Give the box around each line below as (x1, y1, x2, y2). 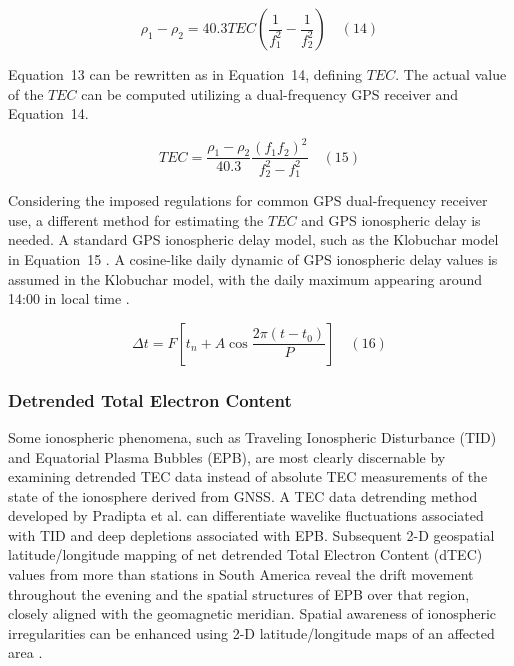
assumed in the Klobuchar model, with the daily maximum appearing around (8, 268, 482, 289)
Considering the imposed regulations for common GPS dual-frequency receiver (8, 190, 488, 211)
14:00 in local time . (8, 288, 130, 309)
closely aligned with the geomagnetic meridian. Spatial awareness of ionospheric (8, 603, 497, 624)
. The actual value (395, 64, 507, 84)
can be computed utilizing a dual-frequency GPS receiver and (81, 83, 459, 104)
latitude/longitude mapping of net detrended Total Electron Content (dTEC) (8, 544, 483, 565)
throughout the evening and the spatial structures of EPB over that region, (8, 583, 470, 604)
